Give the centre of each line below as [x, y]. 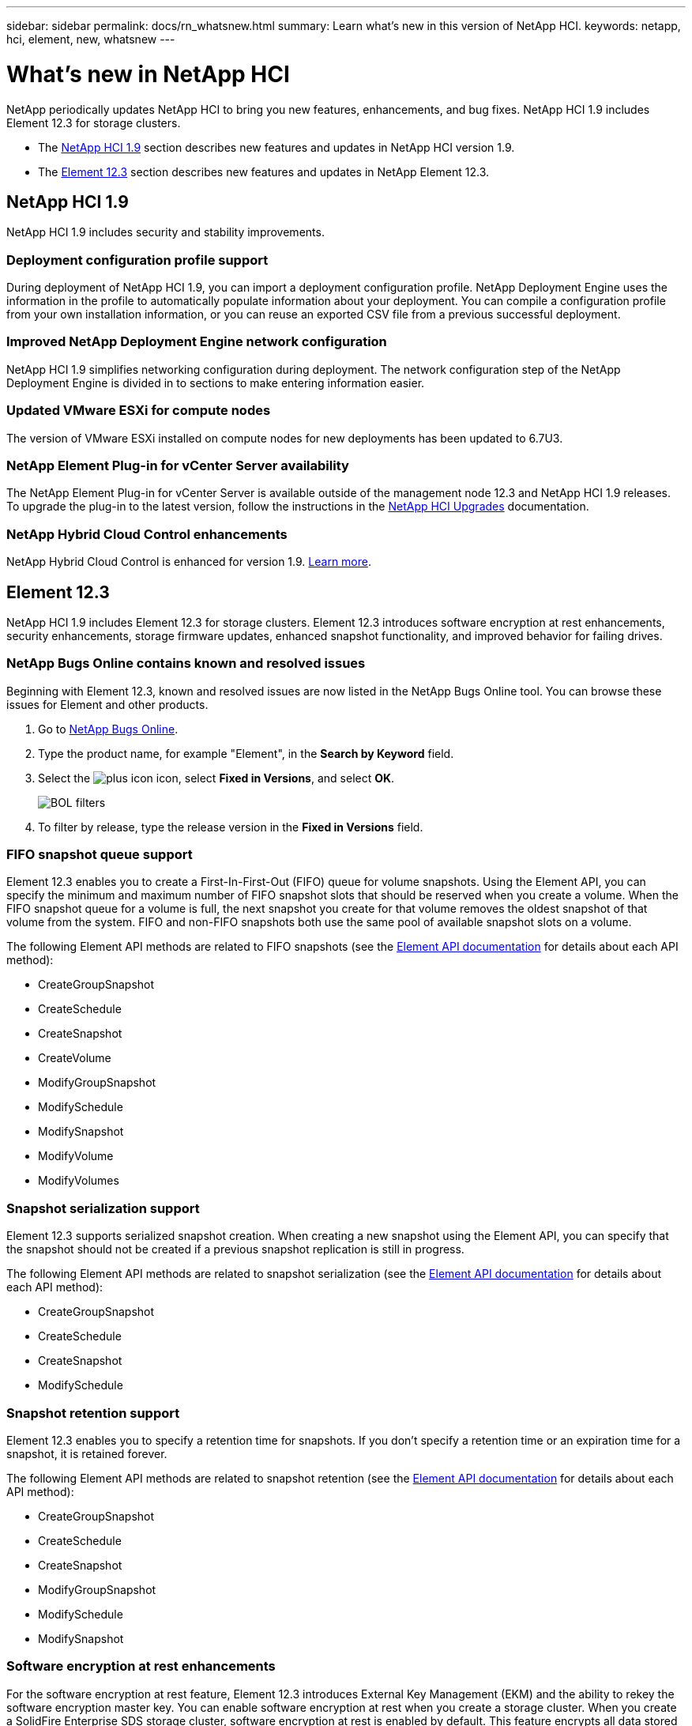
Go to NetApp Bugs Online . [108, 729]
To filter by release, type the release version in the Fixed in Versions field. [231, 827]
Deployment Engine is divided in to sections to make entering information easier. [216, 383]
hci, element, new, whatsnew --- [91, 39]
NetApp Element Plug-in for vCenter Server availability [178, 465]
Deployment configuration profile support [137, 260]
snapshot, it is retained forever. [87, 1453]
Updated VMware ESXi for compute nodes [139, 411]
